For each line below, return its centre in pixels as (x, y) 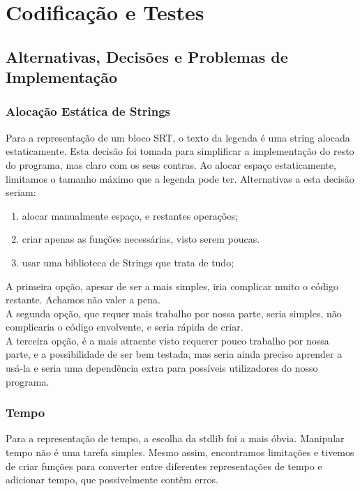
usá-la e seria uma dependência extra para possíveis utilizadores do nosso (162, 368)
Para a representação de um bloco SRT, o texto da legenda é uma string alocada (178, 137)
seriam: (21, 192)
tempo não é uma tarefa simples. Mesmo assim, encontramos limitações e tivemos (180, 452)
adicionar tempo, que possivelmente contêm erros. (112, 479)
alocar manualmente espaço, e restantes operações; (130, 215)
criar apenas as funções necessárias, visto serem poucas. (141, 239)
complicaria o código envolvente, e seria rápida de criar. (125, 327)
